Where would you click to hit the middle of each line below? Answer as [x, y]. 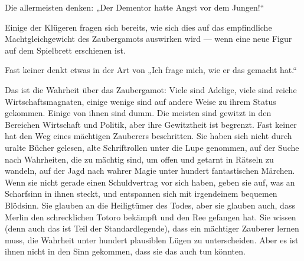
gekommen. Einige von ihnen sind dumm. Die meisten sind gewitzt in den [138, 113]
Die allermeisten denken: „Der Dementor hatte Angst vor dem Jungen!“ [135, 7]
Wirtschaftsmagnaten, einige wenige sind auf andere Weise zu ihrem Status [140, 101]
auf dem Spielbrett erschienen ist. [65, 50]
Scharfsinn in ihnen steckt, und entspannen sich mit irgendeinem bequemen [141, 194]
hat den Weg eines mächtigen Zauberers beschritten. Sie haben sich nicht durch [148, 136]
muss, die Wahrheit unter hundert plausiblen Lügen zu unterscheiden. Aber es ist [152, 239]
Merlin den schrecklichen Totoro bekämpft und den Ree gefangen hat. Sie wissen [151, 217]
